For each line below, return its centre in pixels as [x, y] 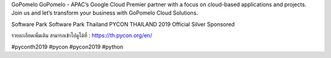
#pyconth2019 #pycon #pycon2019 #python [67, 46]
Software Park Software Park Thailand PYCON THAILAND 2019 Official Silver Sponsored [123, 24]
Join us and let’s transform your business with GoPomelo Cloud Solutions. [105, 13]
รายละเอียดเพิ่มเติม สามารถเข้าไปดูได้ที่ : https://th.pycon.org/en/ [82, 35]
